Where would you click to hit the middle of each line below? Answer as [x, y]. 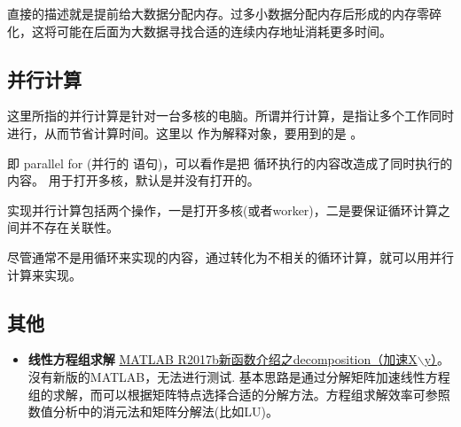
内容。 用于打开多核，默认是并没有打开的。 [133, 180]
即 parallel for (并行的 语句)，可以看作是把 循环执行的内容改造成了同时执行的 [230, 163]
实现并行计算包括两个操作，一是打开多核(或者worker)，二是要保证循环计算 [223, 210]
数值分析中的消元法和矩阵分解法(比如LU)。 [153, 411]
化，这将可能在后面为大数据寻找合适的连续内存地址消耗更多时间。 [199, 31]
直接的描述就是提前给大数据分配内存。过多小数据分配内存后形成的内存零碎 [224, 13]
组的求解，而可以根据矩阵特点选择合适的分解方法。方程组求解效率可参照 [239, 394]
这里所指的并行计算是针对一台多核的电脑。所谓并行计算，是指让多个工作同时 [230, 116]
